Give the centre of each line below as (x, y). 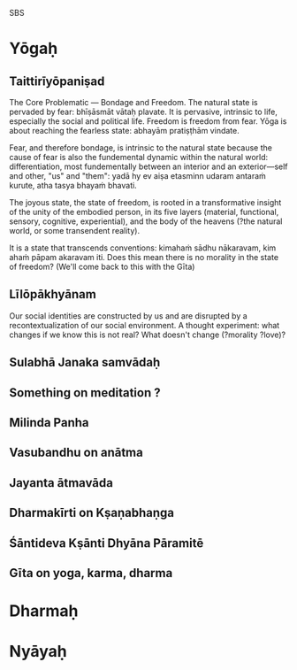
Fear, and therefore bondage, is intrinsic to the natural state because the (141, 148)
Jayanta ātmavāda (61, 483)
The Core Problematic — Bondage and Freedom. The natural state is (133, 102)
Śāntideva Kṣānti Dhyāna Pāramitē (107, 543)
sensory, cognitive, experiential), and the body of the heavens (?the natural (146, 221)
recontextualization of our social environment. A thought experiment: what (145, 325)
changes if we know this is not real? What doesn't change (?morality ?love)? (148, 335)
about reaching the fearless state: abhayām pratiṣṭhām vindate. (125, 131)
